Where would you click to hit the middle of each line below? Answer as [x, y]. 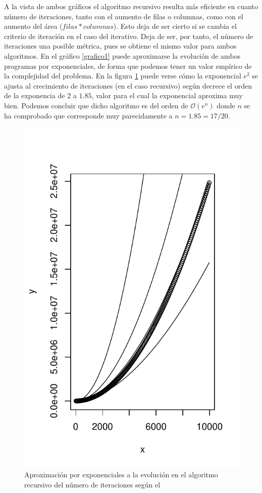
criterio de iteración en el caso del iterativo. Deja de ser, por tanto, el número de [129, 36]
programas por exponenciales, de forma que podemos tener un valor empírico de [128, 66]
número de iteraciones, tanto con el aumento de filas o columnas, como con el [124, 16]
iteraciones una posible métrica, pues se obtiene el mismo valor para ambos [120, 46]
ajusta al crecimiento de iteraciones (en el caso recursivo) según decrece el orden [128, 85]
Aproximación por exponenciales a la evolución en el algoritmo [121, 475]
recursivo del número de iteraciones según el [92, 484]
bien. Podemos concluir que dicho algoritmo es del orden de [96, 105]
